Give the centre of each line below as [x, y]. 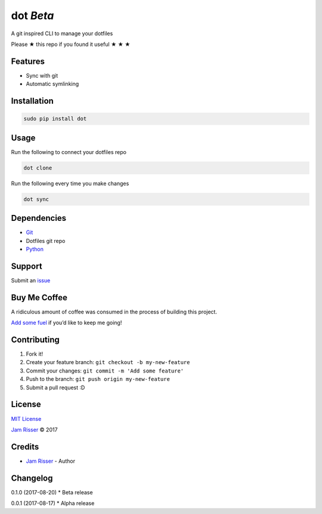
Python [35, 249]
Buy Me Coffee [39, 298]
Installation [32, 101]
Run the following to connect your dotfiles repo [69, 152]
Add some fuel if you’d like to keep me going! [66, 323]
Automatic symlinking [52, 84]
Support [27, 266]
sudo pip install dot [55, 119]
